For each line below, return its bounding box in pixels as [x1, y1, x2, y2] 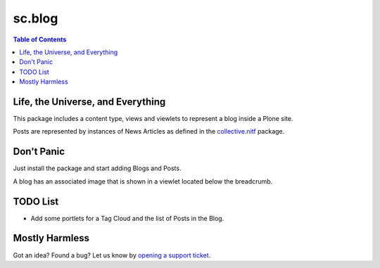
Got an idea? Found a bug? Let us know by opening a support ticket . [13, 250, 211, 260]
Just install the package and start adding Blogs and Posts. [13, 164, 182, 172]
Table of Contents [13, 35, 67, 44]
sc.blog [13, 11, 58, 26]
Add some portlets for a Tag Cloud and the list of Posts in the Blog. [30, 214, 224, 222]
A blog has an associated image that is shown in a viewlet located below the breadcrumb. [13, 177, 273, 186]
